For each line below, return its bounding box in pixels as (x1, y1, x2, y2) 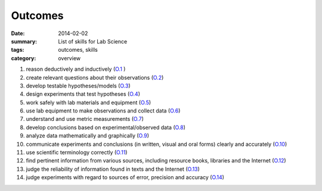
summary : (11, 37, 38, 45)
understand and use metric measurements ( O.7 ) (26, 115, 144, 123)
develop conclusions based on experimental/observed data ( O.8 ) (26, 124, 186, 131)
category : (11, 54, 36, 62)
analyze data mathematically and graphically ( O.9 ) (26, 132, 149, 139)
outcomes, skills (58, 46, 98, 54)
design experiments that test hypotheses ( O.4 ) (26, 90, 140, 98)
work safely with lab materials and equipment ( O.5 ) (26, 99, 151, 106)
